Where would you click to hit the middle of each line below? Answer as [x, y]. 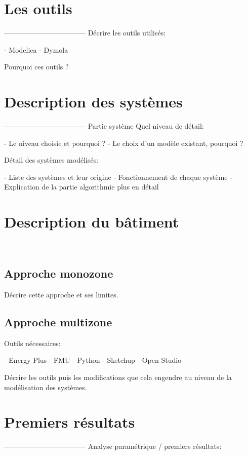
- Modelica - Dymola [36, 49]
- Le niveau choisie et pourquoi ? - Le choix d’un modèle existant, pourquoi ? [124, 143]
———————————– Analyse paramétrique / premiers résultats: [113, 446]
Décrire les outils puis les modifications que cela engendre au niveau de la [118, 377]
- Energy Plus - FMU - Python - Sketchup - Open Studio [93, 360]
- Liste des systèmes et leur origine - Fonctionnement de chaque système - [118, 177]
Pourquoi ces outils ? [36, 67]
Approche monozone [59, 273]
